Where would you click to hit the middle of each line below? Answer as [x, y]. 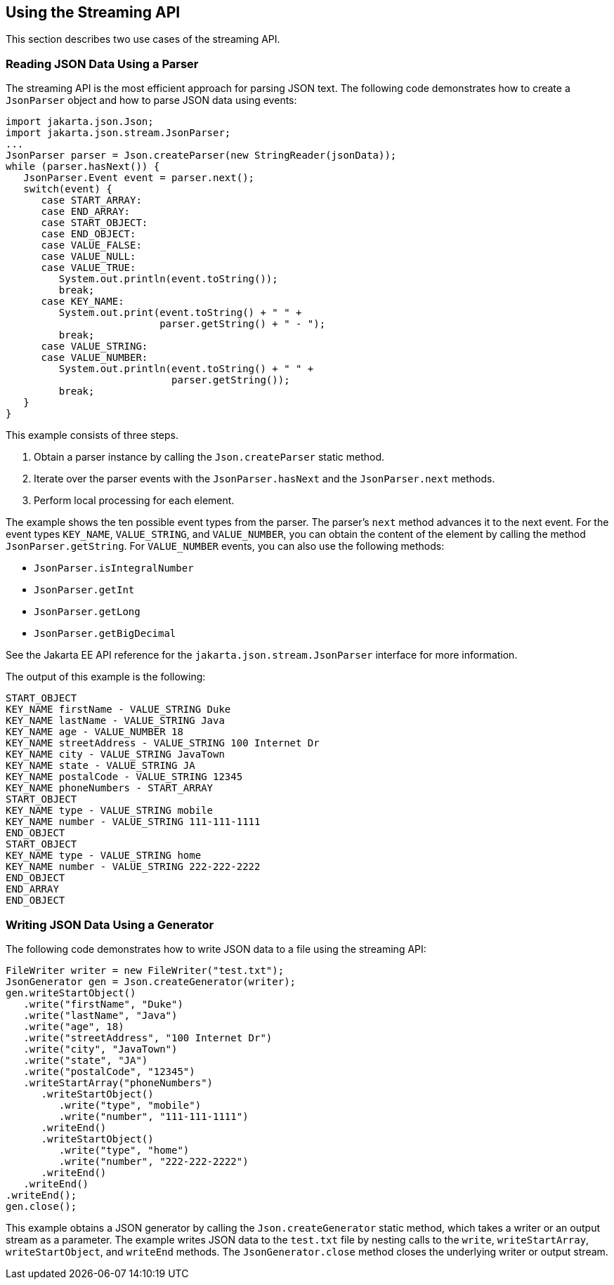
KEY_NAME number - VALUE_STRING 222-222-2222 [133, 867]
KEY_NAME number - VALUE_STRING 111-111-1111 [133, 822]
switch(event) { [68, 189]
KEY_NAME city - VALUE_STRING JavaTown [115, 754]
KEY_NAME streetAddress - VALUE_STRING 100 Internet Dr [163, 743]
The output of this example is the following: [106, 677]
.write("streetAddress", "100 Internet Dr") [148, 1037]
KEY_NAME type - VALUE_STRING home [104, 856]
